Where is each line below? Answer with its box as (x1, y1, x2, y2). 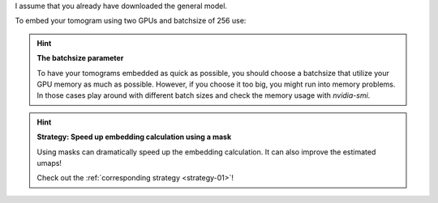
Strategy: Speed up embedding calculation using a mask (36, 132, 232, 142)
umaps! (36, 158, 62, 167)
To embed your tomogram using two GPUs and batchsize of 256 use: (15, 16, 247, 26)
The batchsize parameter (36, 53, 124, 63)
